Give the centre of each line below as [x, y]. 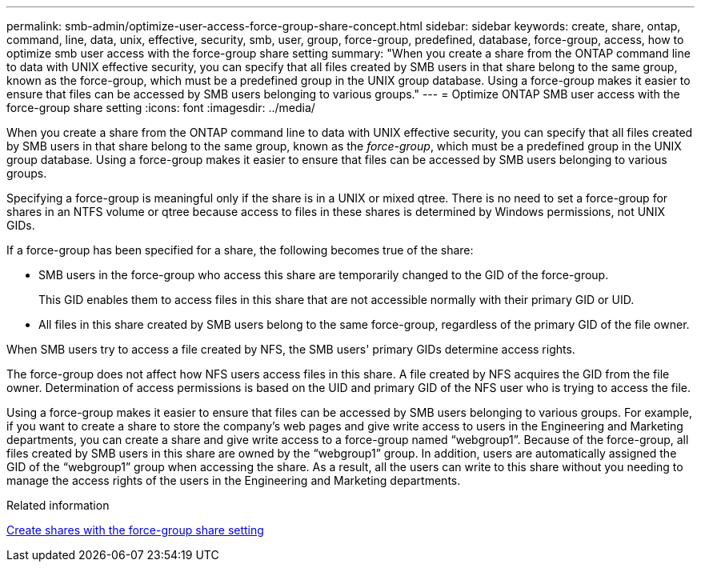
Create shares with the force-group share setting [135, 530]
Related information [58, 505]
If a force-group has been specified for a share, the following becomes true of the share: [240, 250]
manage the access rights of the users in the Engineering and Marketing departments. [234, 480]
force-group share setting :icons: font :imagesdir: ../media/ [161, 108]
